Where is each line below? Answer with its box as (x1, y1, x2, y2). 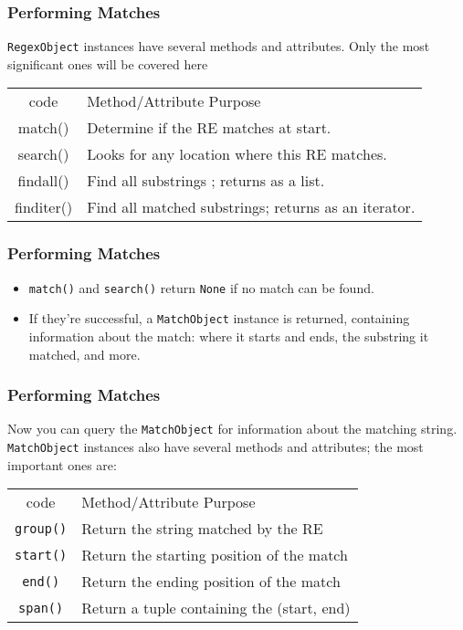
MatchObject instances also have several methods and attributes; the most (7, 437, 424, 457)
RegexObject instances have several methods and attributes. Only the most (7, 37, 430, 56)
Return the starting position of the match (81, 544, 348, 566)
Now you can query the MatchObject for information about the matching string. (7, 419, 458, 438)
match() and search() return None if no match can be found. (28, 278, 374, 297)
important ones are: (7, 455, 117, 474)
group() (15, 520, 68, 536)
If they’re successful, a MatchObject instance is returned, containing (28, 309, 410, 328)
